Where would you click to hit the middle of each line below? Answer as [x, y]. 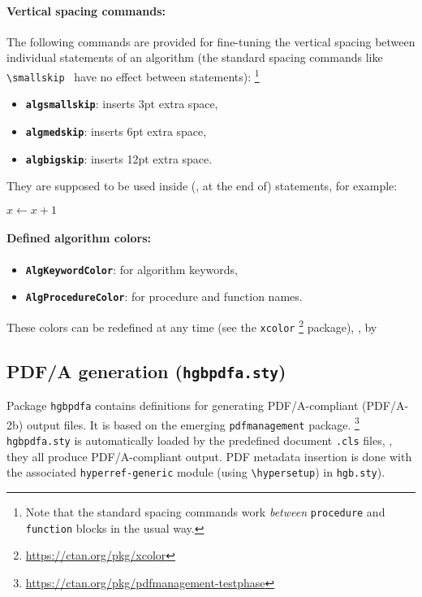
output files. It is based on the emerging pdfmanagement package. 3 [193, 423]
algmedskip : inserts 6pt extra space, [116, 131]
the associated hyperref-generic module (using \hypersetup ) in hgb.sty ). [196, 472]
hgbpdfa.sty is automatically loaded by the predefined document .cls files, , [200, 440]
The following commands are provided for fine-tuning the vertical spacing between [211, 41]
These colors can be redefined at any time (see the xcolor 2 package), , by [192, 325]
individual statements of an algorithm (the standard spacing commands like [195, 57]
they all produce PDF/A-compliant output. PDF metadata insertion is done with [209, 456]
